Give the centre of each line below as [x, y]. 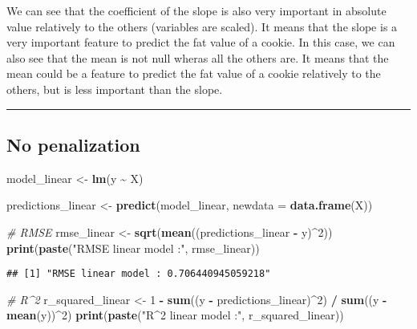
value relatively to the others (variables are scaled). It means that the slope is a [202, 26]
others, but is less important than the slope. [115, 89]
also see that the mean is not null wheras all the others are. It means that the [198, 57]
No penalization [73, 144]
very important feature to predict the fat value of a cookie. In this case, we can [201, 42]
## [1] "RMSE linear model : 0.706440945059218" [139, 274]
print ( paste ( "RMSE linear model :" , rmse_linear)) [133, 248]
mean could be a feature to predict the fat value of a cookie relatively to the [194, 73]
